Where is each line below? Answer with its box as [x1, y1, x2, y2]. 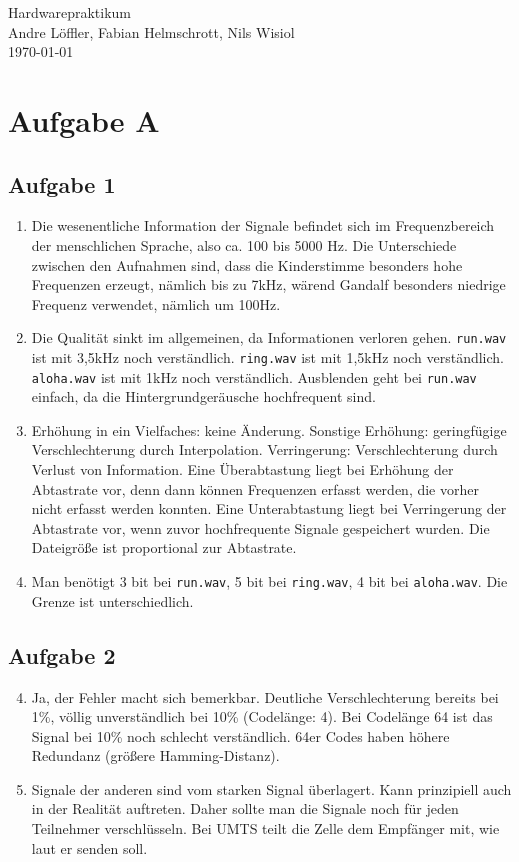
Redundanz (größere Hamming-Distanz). [31, 745, 280, 766]
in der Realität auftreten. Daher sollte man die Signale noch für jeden [31, 798, 459, 819]
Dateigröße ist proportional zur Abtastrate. [31, 537, 297, 558]
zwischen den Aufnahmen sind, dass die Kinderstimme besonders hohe [31, 254, 463, 275]
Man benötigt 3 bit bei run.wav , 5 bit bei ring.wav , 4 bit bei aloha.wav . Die [31, 571, 508, 592]
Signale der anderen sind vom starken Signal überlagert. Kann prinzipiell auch [31, 778, 512, 799]
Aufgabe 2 [8, 639, 116, 670]
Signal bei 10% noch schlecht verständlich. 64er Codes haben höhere [31, 725, 450, 746]
